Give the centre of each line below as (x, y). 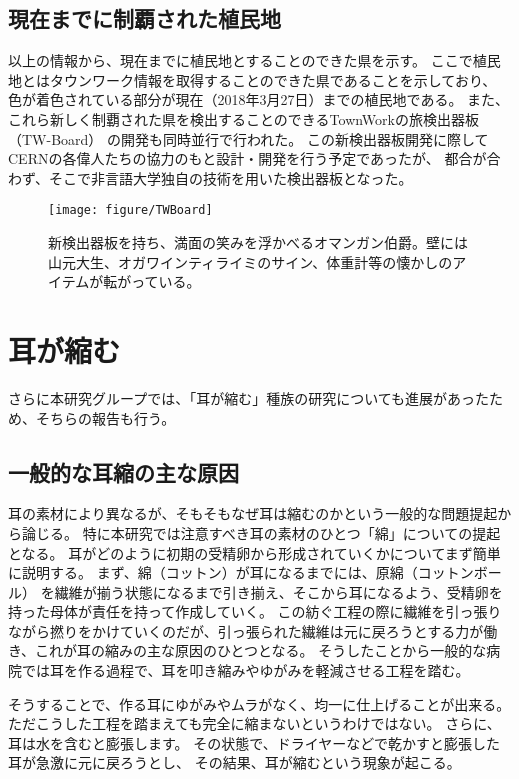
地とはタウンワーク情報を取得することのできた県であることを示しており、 (252, 79)
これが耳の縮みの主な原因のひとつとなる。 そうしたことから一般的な (261, 650)
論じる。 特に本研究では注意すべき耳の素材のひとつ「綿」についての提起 (261, 532)
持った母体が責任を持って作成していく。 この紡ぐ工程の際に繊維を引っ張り (255, 611)
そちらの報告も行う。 (105, 417)
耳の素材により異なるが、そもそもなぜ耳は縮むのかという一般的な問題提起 (253, 513)
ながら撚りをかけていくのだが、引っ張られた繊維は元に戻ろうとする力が (246, 630)
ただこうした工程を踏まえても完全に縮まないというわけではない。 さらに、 (254, 723)
